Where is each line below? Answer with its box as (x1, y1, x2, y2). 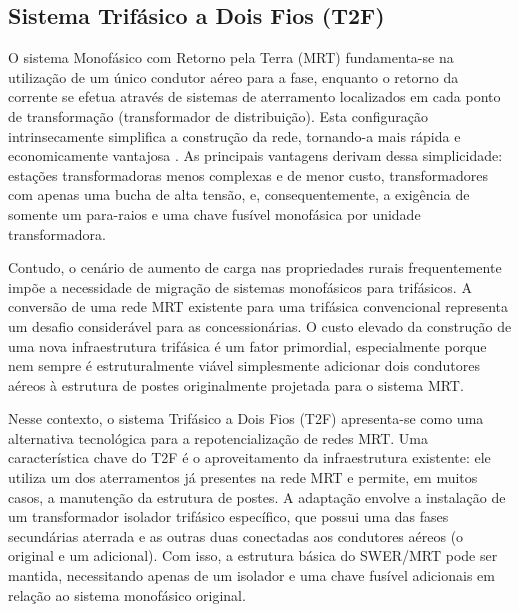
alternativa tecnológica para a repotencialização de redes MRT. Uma (8, 427, 429, 448)
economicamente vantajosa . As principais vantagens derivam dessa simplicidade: (8, 145, 503, 166)
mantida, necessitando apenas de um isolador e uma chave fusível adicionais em (8, 565, 495, 586)
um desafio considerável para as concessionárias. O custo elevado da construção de (8, 315, 512, 336)
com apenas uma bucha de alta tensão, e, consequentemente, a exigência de (8, 184, 470, 205)
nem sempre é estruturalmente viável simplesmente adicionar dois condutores (8, 355, 480, 376)
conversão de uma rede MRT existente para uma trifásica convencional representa (8, 296, 509, 317)
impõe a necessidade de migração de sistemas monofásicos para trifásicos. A (8, 276, 472, 297)
